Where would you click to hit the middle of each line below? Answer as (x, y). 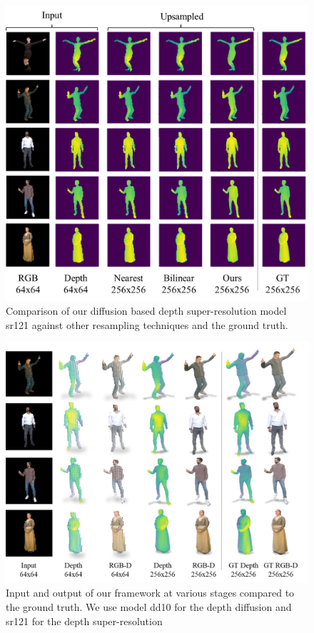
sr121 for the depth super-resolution (84, 621)
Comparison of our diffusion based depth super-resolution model (146, 311)
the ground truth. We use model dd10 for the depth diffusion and (149, 607)
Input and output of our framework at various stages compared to (150, 593)
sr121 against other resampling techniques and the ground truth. (147, 324)
